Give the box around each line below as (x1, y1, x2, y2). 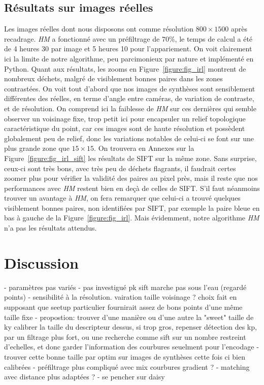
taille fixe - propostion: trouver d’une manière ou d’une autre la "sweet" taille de (4, 311, 254, 322)
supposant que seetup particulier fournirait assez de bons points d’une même (4, 301, 243, 312)
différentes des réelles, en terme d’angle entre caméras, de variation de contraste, (4, 93, 254, 104)
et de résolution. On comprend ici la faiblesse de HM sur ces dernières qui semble (4, 103, 256, 113)
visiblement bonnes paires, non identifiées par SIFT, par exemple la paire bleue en (4, 202, 260, 213)
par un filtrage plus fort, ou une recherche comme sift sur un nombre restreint (4, 331, 246, 342)
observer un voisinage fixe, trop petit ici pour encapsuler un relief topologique (4, 113, 246, 123)
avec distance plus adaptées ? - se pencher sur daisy (4, 371, 165, 382)
